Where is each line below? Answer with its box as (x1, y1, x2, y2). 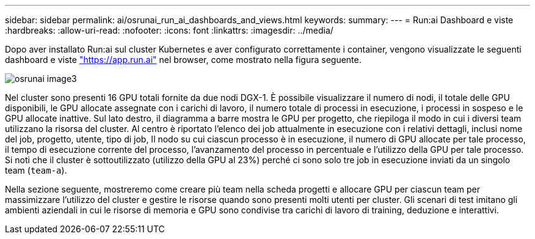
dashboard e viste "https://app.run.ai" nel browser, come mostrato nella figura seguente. (5, 54, 362, 65)
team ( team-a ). (5, 165, 67, 175)
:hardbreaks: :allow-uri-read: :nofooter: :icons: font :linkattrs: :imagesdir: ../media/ (5, 25, 333, 35)
